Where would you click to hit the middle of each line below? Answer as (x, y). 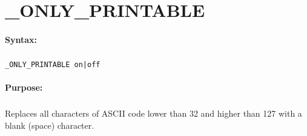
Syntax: (21, 39)
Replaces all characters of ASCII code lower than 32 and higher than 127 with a (153, 113)
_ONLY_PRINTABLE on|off (53, 64)
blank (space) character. (50, 125)
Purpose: (24, 87)
